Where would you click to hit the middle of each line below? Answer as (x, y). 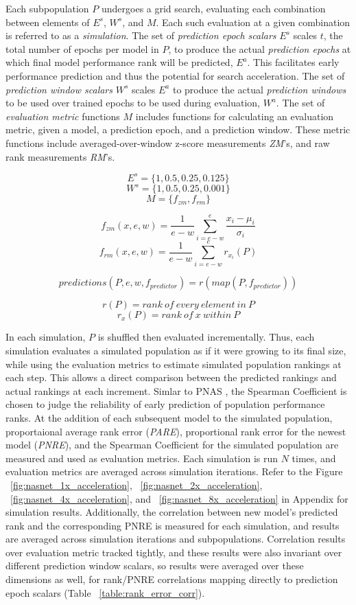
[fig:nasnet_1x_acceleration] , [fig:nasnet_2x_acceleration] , (137, 484)
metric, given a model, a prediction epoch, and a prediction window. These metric (178, 129)
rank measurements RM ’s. (60, 156)
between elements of (48, 22)
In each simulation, (46, 337)
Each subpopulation (47, 8)
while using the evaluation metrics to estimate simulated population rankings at (174, 364)
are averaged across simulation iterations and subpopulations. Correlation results (176, 539)
